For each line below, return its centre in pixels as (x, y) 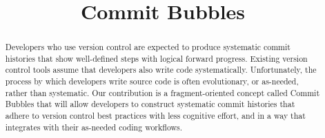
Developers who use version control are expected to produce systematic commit (148, 47)
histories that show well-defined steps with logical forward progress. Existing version (156, 58)
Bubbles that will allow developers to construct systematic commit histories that (150, 104)
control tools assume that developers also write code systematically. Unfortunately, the (161, 70)
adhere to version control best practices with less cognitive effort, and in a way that (155, 116)
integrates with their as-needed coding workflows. (94, 127)
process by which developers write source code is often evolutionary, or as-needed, (152, 81)
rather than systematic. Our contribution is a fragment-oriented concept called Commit (162, 92)
